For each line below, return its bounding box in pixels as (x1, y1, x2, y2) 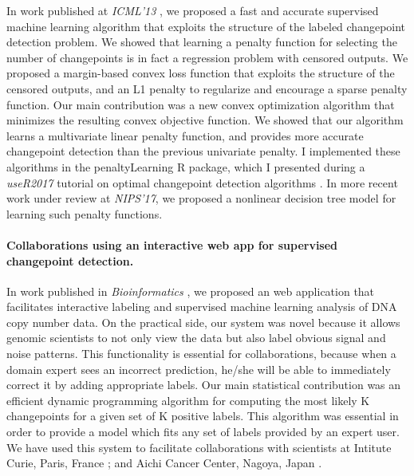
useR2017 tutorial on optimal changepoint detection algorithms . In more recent (6, 174, 398, 191)
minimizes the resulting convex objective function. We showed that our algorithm (6, 112, 404, 128)
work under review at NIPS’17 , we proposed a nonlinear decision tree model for (6, 190, 396, 207)
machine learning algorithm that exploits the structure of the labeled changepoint (6, 18, 406, 34)
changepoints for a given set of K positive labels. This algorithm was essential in (6, 407, 399, 424)
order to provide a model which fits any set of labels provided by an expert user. (6, 423, 400, 440)
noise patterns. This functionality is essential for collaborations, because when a (6, 345, 396, 362)
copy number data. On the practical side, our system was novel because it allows (6, 313, 400, 330)
